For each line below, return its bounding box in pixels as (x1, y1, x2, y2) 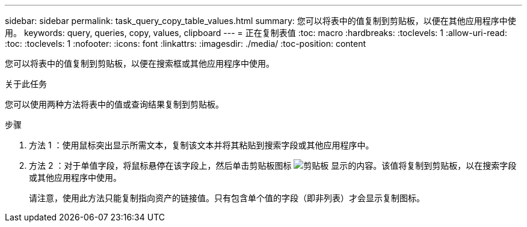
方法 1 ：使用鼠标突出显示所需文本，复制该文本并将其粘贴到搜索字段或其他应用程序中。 (29, 140, 374, 150)
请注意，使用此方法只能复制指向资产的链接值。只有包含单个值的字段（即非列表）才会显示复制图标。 (29, 193, 425, 203)
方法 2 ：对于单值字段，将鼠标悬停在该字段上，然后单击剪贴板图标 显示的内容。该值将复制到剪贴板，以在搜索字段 (29, 160, 517, 171)
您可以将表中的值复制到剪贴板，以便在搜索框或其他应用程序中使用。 (5, 58, 274, 68)
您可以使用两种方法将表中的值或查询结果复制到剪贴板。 (5, 99, 224, 109)
